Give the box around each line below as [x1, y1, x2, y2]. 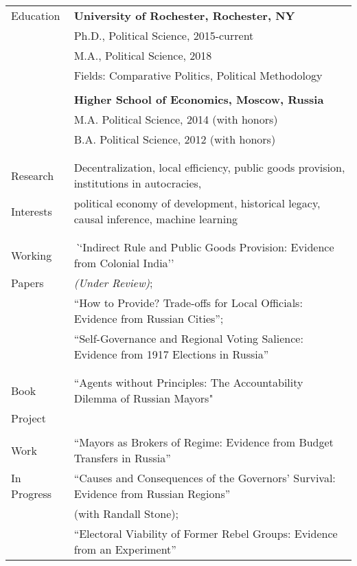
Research [11, 167, 54, 183]
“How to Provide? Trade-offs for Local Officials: [73, 295, 303, 310]
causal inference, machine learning [73, 211, 238, 227]
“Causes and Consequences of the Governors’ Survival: [73, 470, 336, 486]
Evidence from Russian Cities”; [73, 310, 224, 326]
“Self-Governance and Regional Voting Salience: [73, 330, 303, 346]
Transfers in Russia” [73, 450, 171, 466]
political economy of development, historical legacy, [73, 195, 321, 211]
